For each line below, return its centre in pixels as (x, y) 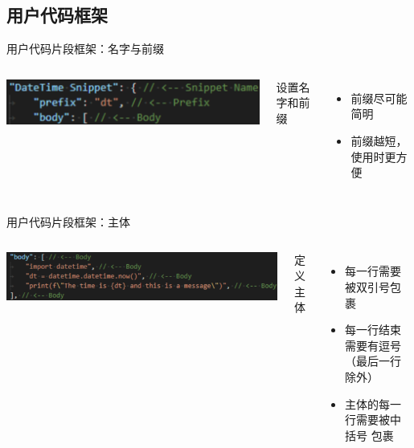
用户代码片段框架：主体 (68, 221)
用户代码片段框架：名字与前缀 (85, 49)
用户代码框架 (57, 15)
